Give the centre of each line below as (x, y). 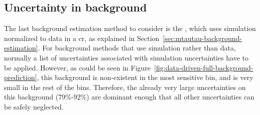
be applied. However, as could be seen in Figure (78, 67)
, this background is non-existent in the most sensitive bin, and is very (145, 77)
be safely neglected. (34, 106)
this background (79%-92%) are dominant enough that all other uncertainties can (129, 97)
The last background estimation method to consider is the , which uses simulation (130, 28)
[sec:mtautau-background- (202, 38)
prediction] (21, 77)
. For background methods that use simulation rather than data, (137, 48)
